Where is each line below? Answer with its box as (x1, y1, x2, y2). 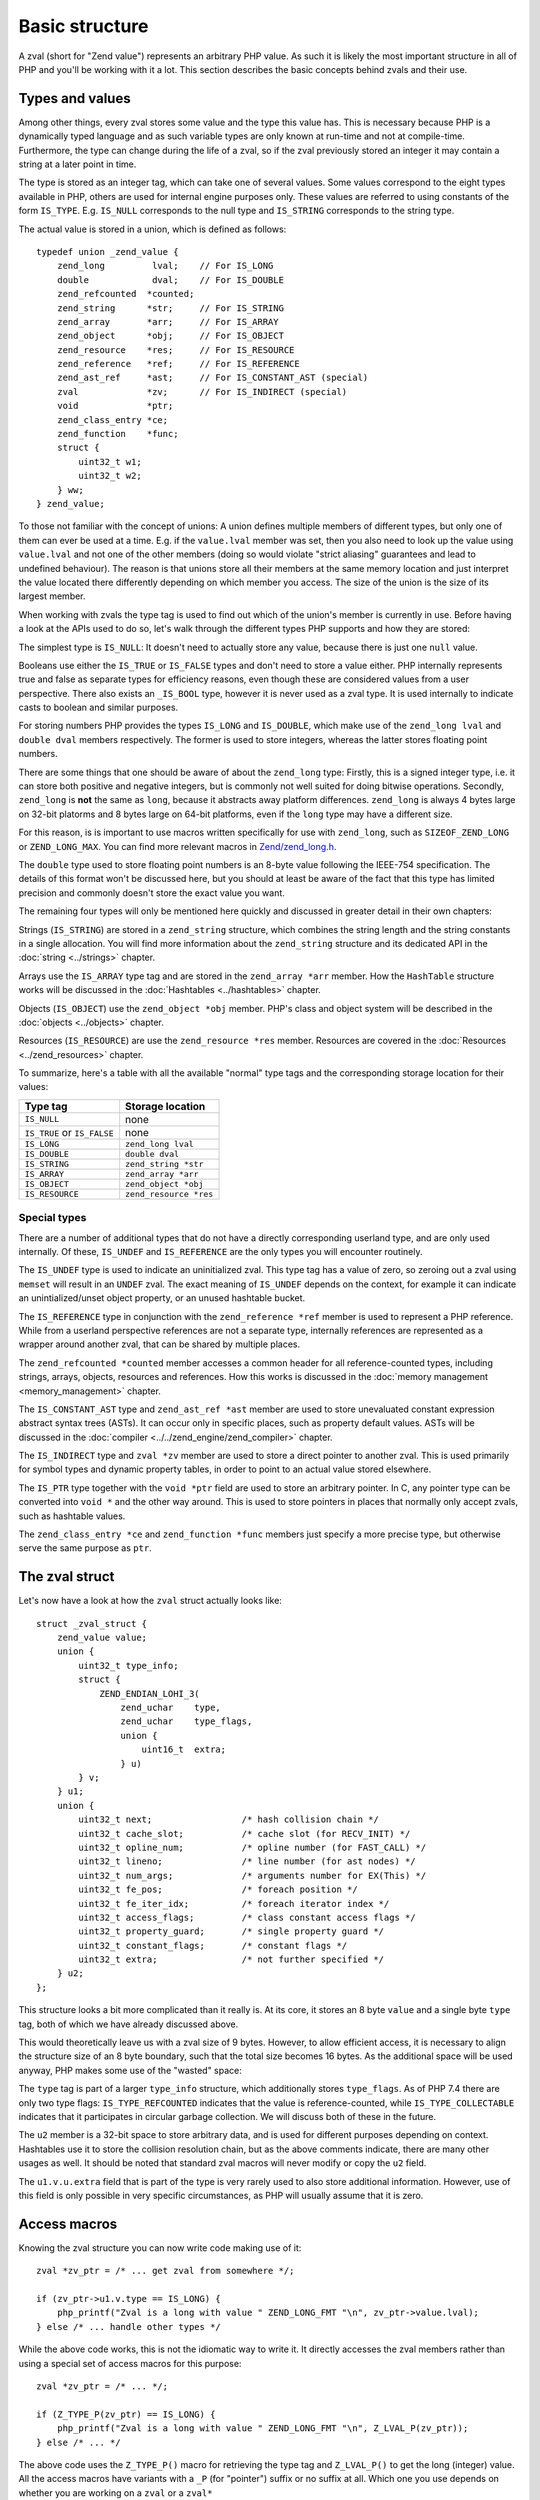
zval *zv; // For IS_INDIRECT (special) (56, 386, 348, 397)
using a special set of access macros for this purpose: (18, 2357, 242, 2369)
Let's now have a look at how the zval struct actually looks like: (18, 1595, 282, 1607)
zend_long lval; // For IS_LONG (56, 260, 274, 272)
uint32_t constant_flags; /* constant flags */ (78, 1940, 348, 1951)
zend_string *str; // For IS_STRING (56, 302, 285, 314)
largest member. (18, 590, 86, 602)
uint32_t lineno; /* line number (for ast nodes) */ (78, 1856, 416, 1867)
